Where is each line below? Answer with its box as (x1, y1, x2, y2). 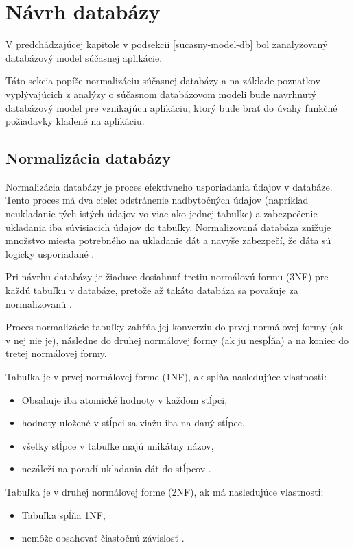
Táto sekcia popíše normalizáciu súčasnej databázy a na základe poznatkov (5, 73, 320, 88)
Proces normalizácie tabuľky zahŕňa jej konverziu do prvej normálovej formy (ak (5, 319, 344, 334)
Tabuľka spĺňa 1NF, (21, 507, 106, 522)
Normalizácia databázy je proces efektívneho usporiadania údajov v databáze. (5, 179, 333, 193)
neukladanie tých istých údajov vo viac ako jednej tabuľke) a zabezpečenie (5, 206, 318, 221)
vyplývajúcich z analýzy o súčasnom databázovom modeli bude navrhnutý (5, 86, 316, 101)
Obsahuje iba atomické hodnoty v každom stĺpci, (21, 392, 228, 406)
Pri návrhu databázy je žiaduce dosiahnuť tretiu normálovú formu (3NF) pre (5, 269, 329, 284)
